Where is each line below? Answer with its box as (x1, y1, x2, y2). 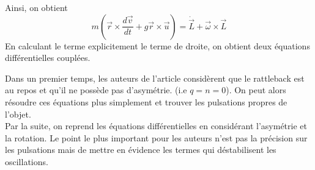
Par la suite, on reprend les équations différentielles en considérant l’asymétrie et (5, 119, 307, 132)
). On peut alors (226, 83, 286, 96)
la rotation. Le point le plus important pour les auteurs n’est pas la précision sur (5, 131, 308, 144)
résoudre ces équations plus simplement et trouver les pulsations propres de (5, 95, 287, 108)
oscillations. (5, 155, 48, 168)
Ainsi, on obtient (5, 1, 68, 13)
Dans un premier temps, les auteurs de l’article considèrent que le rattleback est (5, 71, 305, 84)
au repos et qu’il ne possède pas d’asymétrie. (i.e (5, 83, 187, 96)
